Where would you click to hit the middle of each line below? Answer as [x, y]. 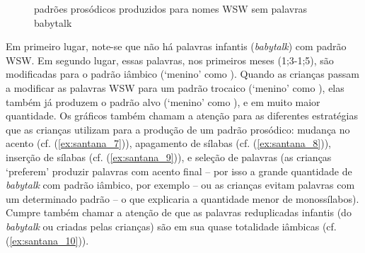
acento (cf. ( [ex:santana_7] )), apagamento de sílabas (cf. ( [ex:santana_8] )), [169, 143]
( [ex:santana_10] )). [47, 240]
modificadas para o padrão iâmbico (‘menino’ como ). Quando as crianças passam [182, 74]
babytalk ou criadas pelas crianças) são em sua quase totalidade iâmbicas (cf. [171, 226]
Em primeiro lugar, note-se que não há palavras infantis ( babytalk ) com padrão [176, 46]
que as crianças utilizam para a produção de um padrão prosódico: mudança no [178, 129]
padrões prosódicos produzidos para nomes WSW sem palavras [171, 8]
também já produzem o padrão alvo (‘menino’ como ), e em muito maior [163, 101]
